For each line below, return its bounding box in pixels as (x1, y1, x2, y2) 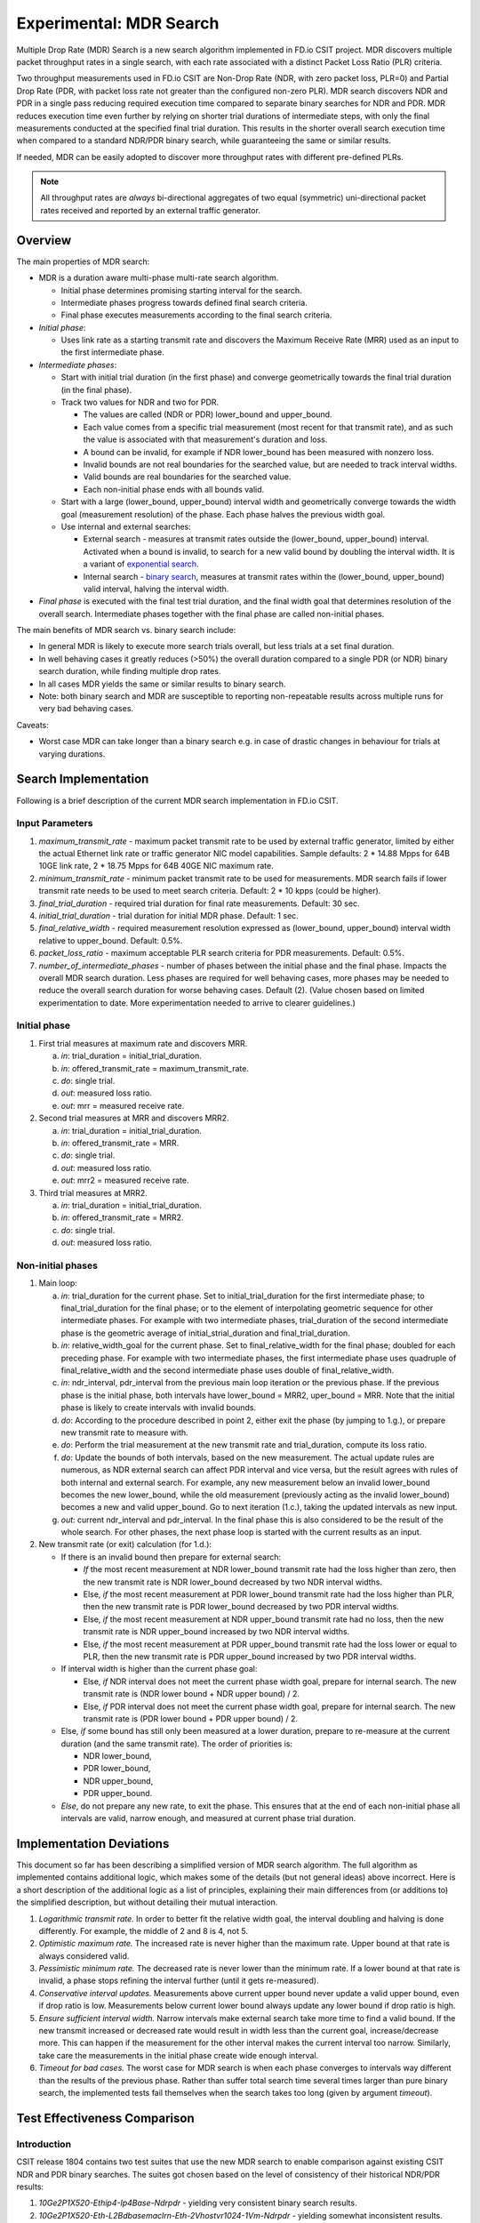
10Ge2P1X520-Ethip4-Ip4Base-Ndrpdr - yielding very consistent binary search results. (38, 2197, 357, 2209)
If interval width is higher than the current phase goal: (60, 1664, 258, 1674)
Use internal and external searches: (60, 521, 191, 532)
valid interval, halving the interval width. (83, 583, 229, 594)
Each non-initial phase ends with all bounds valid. (83, 484, 265, 494)
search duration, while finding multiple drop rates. (38, 666, 221, 677)
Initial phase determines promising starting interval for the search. (60, 285, 302, 295)
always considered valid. (38, 1950, 130, 1961)
